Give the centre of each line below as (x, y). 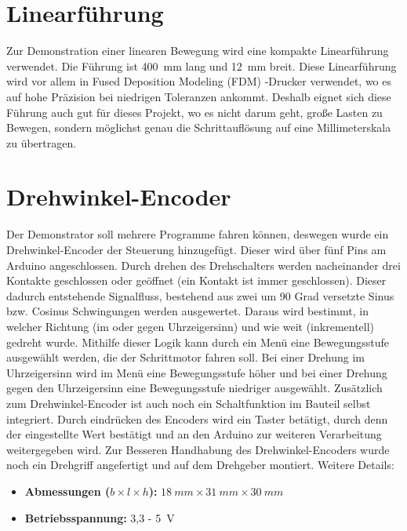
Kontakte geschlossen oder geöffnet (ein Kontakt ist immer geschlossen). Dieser (196, 280)
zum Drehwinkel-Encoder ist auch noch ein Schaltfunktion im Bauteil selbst (189, 403)
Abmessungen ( (67, 491)
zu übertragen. (42, 142)
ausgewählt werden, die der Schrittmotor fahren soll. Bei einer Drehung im (185, 357)
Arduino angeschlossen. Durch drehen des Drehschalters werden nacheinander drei (203, 265)
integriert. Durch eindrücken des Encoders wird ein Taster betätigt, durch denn (197, 418)
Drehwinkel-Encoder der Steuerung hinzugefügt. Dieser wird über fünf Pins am (196, 249)
